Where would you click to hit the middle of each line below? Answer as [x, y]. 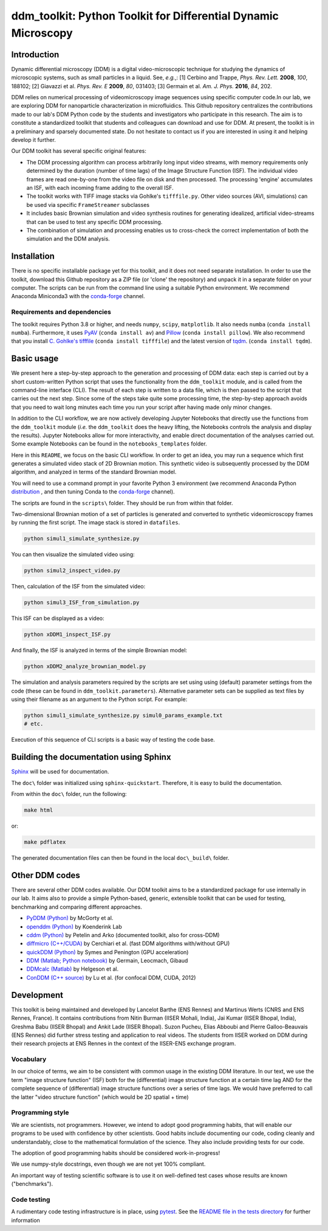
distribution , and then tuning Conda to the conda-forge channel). [93, 492]
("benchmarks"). [32, 1184]
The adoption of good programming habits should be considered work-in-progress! [116, 1153]
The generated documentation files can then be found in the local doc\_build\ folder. [120, 858]
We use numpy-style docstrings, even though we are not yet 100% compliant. [108, 1164]
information [26, 1220]
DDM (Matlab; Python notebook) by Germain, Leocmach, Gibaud [107, 961]
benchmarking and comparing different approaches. [77, 907]
